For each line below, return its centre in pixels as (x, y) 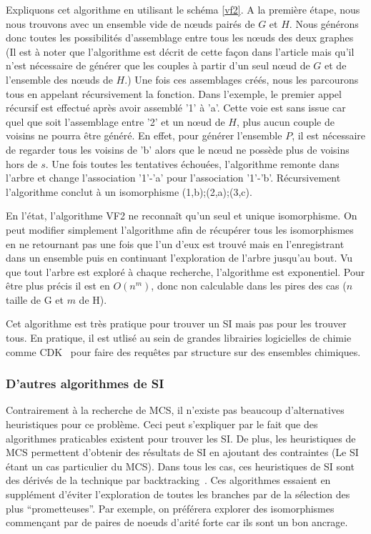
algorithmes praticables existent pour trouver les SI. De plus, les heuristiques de (181, 438)
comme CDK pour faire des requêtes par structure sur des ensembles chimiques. (183, 351)
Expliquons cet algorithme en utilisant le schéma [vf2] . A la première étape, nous (183, 9)
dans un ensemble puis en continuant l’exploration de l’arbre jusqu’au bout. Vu (179, 258)
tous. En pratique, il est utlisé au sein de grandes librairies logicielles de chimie (179, 338)
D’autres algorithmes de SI (85, 384)
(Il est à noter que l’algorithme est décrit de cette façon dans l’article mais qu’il (180, 51)
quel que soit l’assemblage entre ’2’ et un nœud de (115, 121)
